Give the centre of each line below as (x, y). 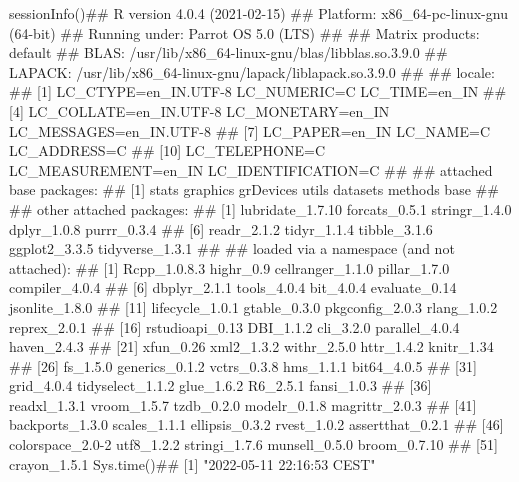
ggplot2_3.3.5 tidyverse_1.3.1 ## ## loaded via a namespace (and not (232, 248)
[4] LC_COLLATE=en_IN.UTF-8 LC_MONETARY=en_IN (199, 110)
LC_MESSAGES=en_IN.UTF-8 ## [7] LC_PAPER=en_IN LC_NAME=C (249, 130)
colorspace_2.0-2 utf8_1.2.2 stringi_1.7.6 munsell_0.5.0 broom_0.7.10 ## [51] (253, 444)
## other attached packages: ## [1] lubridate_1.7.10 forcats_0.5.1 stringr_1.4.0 (260, 208)
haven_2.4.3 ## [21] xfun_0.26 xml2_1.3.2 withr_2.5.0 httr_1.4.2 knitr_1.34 (251, 346)
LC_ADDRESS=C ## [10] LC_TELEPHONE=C (167, 150)
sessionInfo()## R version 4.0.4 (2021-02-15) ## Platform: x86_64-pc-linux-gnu (258, 13)
